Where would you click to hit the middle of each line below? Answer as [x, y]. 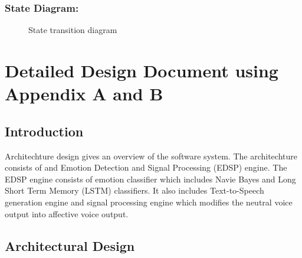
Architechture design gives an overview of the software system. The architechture [151, 156]
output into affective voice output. [67, 213]
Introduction [44, 131]
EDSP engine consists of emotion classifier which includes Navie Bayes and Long [150, 179]
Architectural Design [70, 245]
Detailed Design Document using [142, 70]
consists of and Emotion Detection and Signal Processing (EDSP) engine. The [146, 167]
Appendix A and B [84, 94]
